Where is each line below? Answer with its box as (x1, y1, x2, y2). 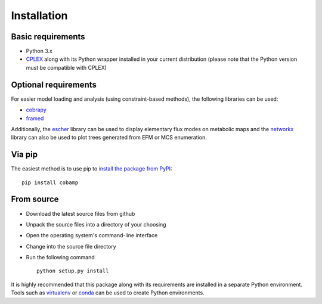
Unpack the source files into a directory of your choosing (26, 221, 166, 228)
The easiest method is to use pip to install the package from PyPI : (11, 165, 172, 172)
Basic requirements (11, 32, 86, 42)
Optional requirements (11, 79, 97, 89)
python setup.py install (36, 268, 109, 274)
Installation (11, 9, 68, 22)
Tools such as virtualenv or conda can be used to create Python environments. (11, 289, 205, 296)
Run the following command (26, 254, 95, 261)
